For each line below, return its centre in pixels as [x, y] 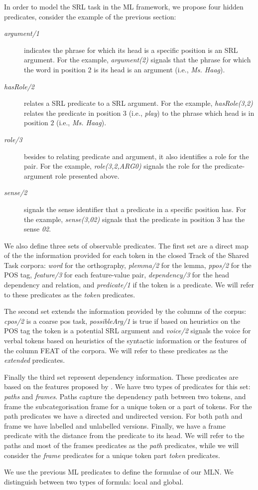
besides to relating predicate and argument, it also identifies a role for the [136, 156]
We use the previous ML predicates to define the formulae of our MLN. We [119, 472]
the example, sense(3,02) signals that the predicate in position [119, 219]
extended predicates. [35, 360]
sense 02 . [38, 229]
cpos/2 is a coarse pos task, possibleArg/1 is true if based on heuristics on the [122, 321]
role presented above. [87, 175]
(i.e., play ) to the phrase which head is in [192, 113]
